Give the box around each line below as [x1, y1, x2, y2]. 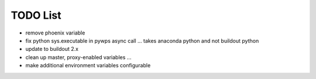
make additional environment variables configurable [25, 62, 151, 69]
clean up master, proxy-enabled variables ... [25, 53, 132, 61]
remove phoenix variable [25, 29, 85, 36]
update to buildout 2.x [25, 46, 79, 53]
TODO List [11, 9, 61, 22]
